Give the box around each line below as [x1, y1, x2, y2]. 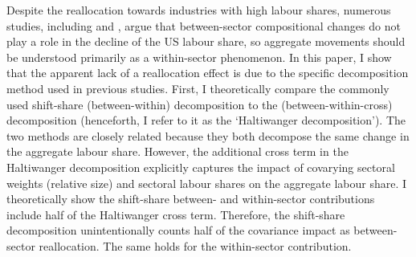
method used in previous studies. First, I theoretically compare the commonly [6, 80, 389, 96]
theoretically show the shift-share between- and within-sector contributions [6, 190, 375, 207]
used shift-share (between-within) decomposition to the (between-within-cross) [6, 96, 393, 112]
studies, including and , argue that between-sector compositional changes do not [6, 17, 401, 34]
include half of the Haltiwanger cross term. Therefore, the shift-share [6, 206, 345, 222]
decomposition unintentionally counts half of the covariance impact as [6, 222, 350, 239]
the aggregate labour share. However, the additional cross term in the [6, 143, 349, 160]
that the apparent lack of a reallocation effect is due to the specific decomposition [6, 64, 409, 81]
